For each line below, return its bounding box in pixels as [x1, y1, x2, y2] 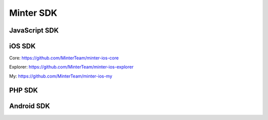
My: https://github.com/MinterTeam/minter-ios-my [9, 73, 113, 79]
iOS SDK [9, 42, 36, 50]
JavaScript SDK [9, 26, 59, 35]
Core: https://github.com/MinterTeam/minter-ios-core [9, 55, 119, 61]
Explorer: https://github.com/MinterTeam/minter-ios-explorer [9, 64, 134, 70]
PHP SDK [9, 86, 38, 94]
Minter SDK [9, 7, 58, 18]
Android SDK [9, 102, 50, 110]
